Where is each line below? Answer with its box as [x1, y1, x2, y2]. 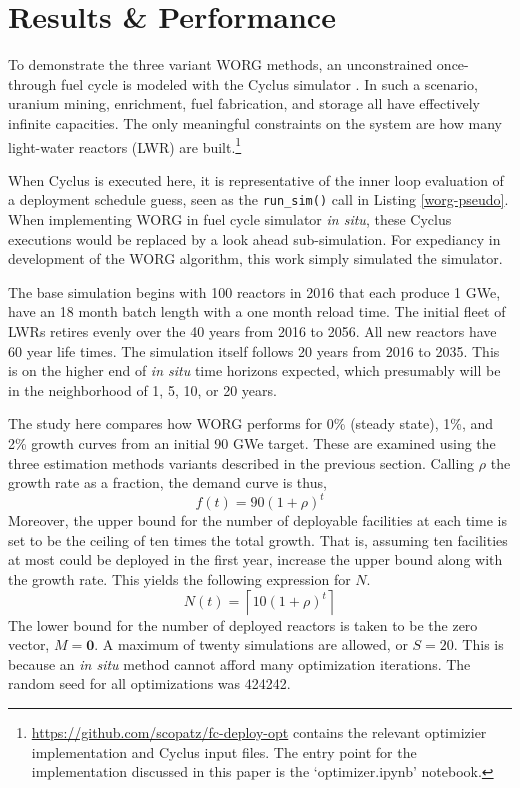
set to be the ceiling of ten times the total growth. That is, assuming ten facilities [8, 529, 508, 550]
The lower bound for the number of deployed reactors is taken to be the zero [8, 614, 478, 635]
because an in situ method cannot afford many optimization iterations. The [8, 653, 471, 674]
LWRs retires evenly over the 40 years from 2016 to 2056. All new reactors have [8, 320, 497, 341]
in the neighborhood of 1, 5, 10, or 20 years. [8, 379, 277, 400]
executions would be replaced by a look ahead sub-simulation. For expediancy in [8, 228, 501, 249]
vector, [8, 634, 50, 655]
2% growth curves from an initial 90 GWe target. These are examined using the [8, 432, 496, 453]
